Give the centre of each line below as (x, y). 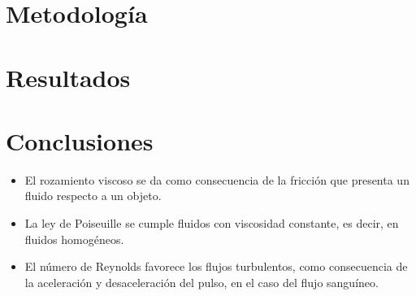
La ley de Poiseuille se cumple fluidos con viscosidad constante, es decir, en (212, 223)
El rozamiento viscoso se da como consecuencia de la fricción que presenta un (217, 179)
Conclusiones (80, 140)
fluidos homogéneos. (74, 239)
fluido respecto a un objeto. (93, 196)
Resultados (68, 77)
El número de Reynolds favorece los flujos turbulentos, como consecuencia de (216, 266)
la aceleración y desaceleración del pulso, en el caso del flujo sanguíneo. (201, 282)
